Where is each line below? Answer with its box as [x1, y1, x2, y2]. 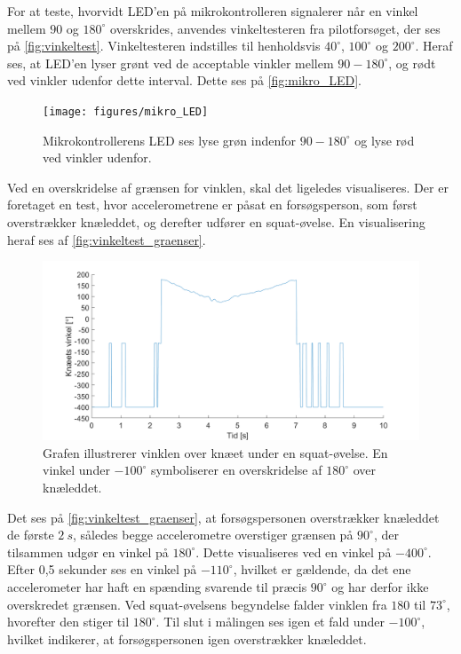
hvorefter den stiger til [7, 612, 130, 631]
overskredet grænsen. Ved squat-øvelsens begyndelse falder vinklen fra [7, 595, 387, 613]
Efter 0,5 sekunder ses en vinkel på [7, 560, 197, 579]
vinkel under [43, 461, 110, 479]
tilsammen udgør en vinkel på [7, 542, 169, 561]
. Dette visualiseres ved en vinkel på [195, 542, 392, 561]
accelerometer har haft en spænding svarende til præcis [7, 578, 307, 595]
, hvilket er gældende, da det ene [233, 560, 411, 579]
